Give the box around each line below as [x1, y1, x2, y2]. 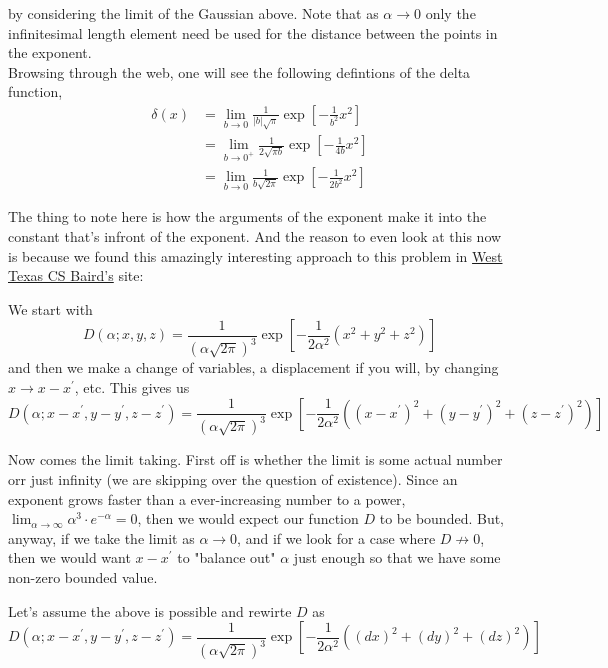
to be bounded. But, [379, 508, 505, 529]
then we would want [8, 547, 131, 568]
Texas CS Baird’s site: [8, 265, 144, 286]
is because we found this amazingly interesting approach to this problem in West [8, 245, 503, 266]
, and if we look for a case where [237, 527, 436, 548]
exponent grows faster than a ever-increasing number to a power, [8, 488, 406, 509]
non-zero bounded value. [8, 567, 158, 588]
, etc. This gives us [74, 376, 190, 397]
